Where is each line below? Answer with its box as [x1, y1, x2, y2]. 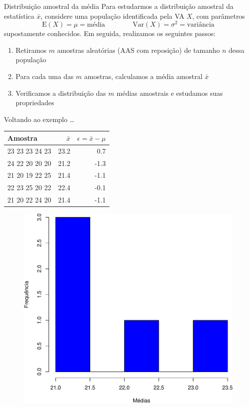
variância [187, 21, 214, 29]
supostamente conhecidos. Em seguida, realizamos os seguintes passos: [4, 28, 216, 39]
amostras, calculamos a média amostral [84, 71, 203, 81]
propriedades [15, 97, 54, 108]
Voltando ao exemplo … [4, 114, 74, 124]
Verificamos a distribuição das [15, 87, 106, 98]
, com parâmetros [192, 10, 245, 21]
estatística [4, 10, 35, 21]
